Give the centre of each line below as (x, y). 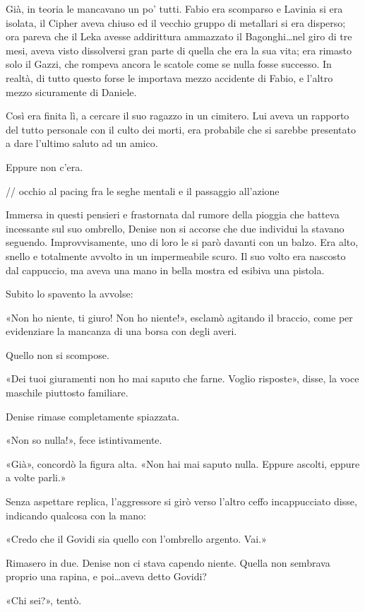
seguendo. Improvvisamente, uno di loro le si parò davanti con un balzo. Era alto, (182, 242)
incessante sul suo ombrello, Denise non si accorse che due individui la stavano (175, 228)
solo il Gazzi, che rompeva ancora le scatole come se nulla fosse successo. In (169, 64)
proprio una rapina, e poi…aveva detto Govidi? (106, 576)
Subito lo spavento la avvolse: (70, 294)
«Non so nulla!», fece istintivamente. (84, 440)
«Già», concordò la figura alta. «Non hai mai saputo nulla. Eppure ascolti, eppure (183, 463)
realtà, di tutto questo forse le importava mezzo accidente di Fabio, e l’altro (169, 77)
